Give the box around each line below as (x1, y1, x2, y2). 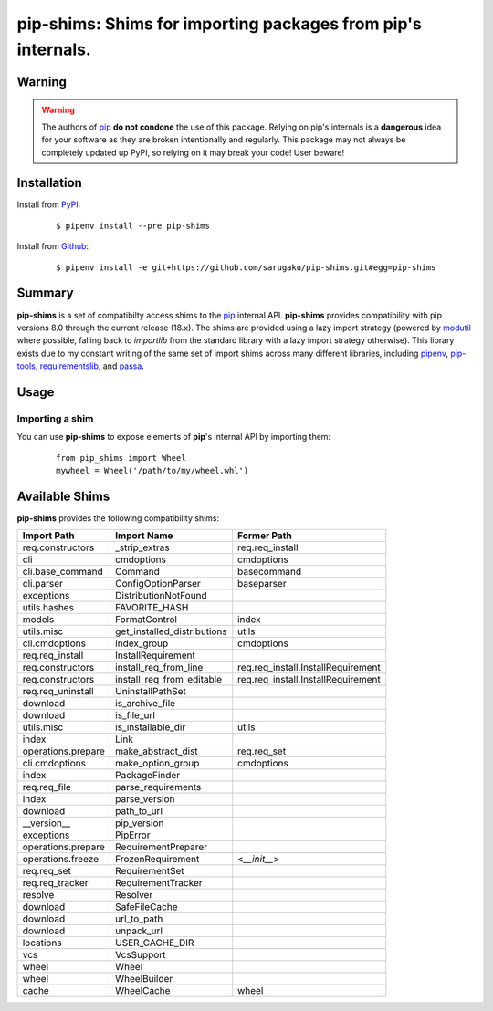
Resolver (115, 889, 153, 902)
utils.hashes (22, 601, 75, 614)
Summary (16, 286, 74, 301)
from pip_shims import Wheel (56, 453, 186, 463)
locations (22, 936, 63, 949)
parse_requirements (115, 781, 202, 794)
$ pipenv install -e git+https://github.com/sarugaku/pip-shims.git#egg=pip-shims (56, 262, 436, 273)
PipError (115, 829, 151, 841)
